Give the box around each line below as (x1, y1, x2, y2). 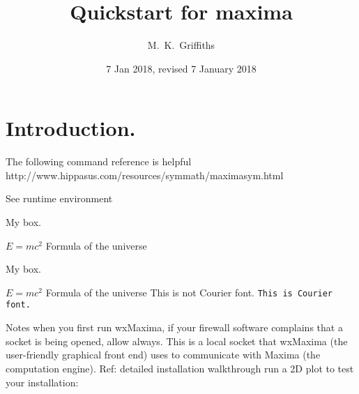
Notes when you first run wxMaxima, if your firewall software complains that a (6, 320, 343, 335)
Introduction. (6, 114, 136, 142)
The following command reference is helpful (6, 154, 192, 169)
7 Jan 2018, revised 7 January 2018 (106, 61, 257, 75)
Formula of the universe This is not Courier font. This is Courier (45, 285, 333, 299)
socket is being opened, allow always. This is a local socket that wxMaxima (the (6, 333, 348, 348)
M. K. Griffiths (147, 38, 215, 52)
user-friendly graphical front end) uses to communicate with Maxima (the (6, 347, 321, 362)
